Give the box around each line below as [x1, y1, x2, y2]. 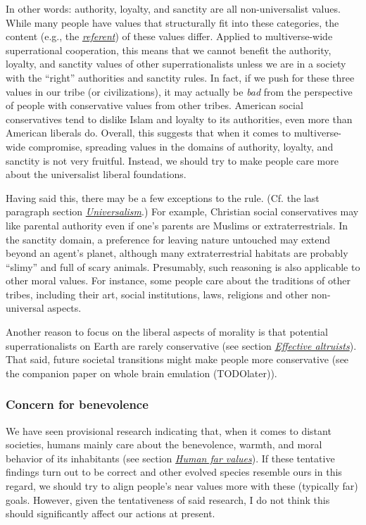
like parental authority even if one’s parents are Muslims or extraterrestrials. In [6, 217, 348, 232]
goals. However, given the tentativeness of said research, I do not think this [6, 492, 330, 507]
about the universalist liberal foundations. [6, 167, 187, 182]
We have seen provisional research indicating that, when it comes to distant [6, 423, 332, 438]
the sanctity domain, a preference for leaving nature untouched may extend [6, 232, 331, 246]
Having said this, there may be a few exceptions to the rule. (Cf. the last [6, 190, 320, 205]
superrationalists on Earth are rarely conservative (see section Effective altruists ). [6, 338, 357, 353]
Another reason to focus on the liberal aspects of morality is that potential [6, 324, 328, 339]
